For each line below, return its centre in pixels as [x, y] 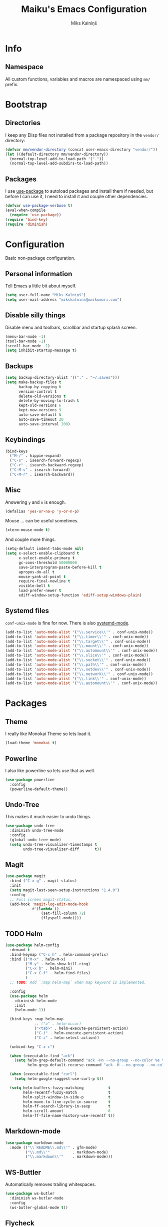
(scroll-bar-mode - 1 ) [28, 346]
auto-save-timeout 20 [41, 419]
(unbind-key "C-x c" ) [32, 1047]
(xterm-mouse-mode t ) [28, 530]
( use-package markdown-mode [34, 1143]
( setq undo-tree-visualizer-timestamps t [53, 844]
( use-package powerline [30, 780]
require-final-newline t [44, 581]
